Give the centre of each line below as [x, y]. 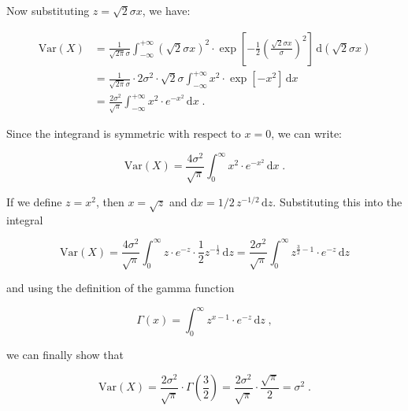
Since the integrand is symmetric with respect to [124, 133]
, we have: [166, 10]
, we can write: [307, 133]
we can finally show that [65, 354]
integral [25, 219]
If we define [34, 201]
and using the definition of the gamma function [121, 288]
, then [110, 201]
